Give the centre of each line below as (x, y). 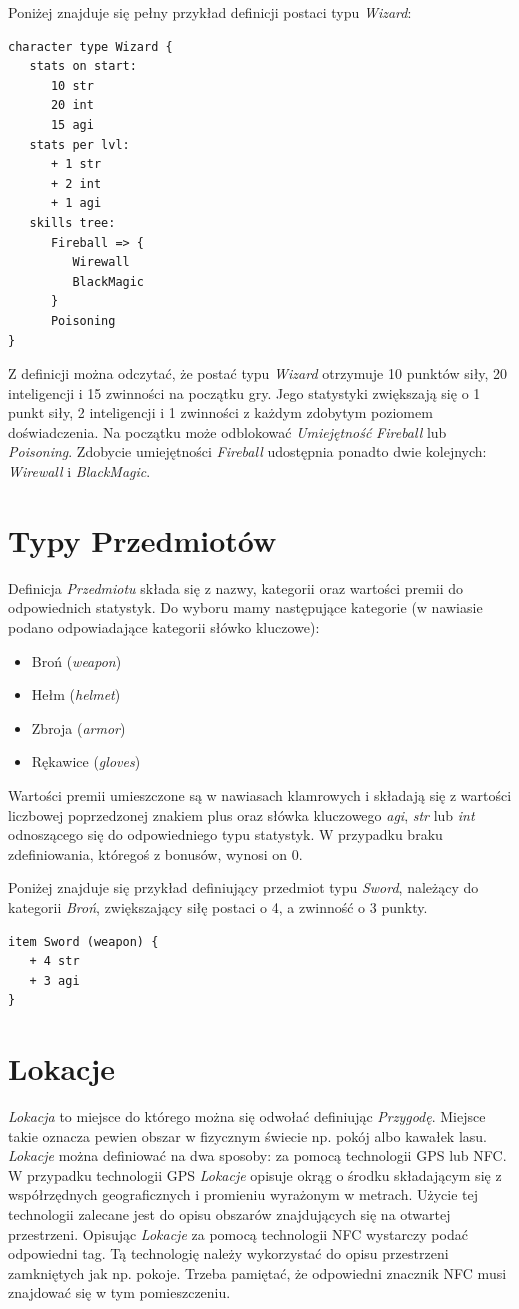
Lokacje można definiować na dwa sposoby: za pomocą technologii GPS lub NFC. (257, 1155)
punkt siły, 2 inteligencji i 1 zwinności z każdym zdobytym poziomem (220, 412)
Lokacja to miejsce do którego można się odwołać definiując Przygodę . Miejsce (247, 1116)
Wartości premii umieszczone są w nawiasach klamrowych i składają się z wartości (260, 794)
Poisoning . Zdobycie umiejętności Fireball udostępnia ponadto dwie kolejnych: (247, 451)
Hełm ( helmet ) (76, 694)
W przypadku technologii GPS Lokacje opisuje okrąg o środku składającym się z (255, 1174)
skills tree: (72, 222)
